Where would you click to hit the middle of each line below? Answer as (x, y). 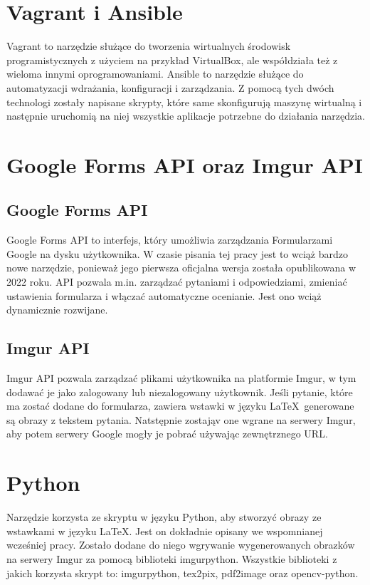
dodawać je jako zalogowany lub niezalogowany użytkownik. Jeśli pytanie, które (180, 392)
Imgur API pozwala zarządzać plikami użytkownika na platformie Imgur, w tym (181, 378)
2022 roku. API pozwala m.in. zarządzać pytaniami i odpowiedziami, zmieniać (177, 282)
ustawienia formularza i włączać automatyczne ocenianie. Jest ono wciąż (164, 295)
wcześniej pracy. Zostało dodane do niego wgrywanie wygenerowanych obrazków (181, 545)
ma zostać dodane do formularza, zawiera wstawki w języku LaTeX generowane (180, 406)
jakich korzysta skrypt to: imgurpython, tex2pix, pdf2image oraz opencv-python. (183, 573)
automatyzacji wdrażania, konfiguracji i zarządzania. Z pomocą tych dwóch (170, 87)
